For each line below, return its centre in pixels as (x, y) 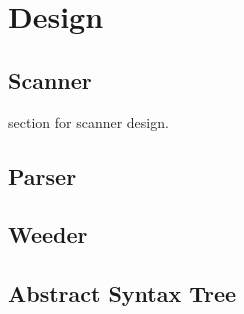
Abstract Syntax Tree (122, 293)
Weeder (48, 234)
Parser (42, 175)
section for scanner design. (88, 121)
